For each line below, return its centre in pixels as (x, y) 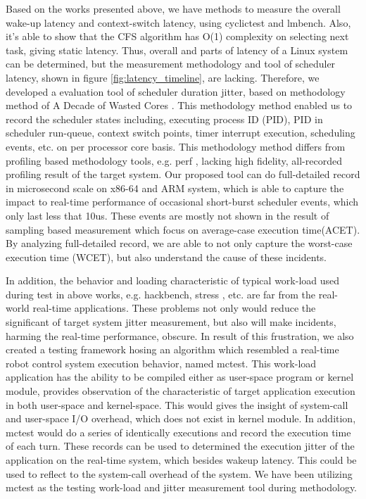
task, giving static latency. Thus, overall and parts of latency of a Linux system (177, 50)
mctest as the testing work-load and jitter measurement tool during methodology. (182, 487)
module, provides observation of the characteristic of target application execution (181, 391)
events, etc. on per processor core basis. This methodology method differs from (176, 146)
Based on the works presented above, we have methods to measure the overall (173, 8)
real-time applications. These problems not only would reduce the (174, 308)
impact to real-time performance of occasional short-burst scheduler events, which (182, 202)
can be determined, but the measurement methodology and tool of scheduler (171, 64)
